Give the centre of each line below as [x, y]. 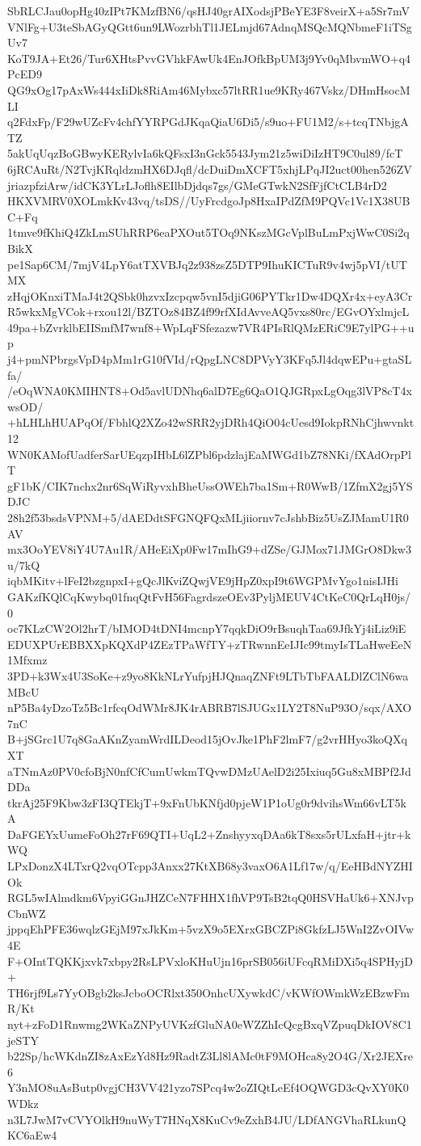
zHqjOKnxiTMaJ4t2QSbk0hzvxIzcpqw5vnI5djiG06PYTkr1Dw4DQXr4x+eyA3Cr [210, 295]
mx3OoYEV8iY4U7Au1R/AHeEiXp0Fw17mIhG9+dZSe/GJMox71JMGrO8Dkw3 [209, 549]
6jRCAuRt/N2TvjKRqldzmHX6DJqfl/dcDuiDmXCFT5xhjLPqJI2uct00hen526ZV [210, 169]
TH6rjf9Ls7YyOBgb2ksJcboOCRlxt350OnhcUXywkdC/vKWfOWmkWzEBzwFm [208, 992]
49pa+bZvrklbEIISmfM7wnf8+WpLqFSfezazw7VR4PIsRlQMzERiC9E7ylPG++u [211, 327]
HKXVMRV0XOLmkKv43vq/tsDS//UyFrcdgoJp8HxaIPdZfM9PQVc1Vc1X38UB [209, 201]
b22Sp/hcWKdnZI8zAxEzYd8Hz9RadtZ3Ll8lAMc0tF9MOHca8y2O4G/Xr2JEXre [210, 1056]
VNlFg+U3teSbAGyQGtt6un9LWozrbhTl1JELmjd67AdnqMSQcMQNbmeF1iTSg [210, 26]
